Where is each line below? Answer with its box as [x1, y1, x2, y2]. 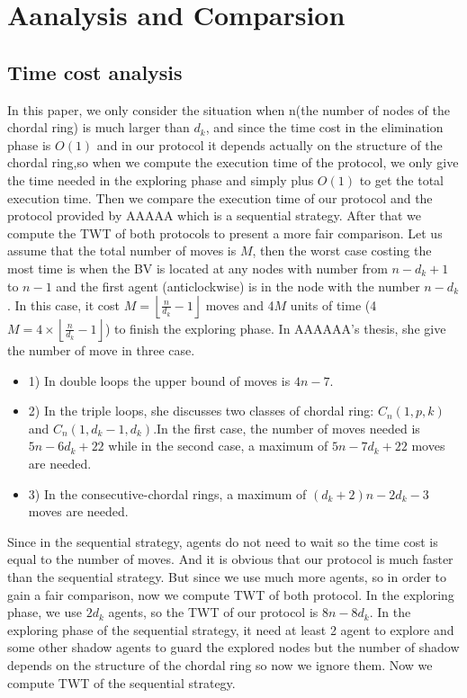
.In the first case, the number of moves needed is [153, 418, 420, 437]
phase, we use [7, 603, 82, 622]
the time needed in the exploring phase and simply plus [7, 170, 314, 189]
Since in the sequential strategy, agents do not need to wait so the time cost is [7, 532, 438, 550]
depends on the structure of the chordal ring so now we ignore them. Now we [7, 656, 433, 675]
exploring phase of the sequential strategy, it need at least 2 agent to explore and [7, 620, 454, 639]
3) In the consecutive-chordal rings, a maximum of [28, 484, 307, 503]
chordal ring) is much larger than [7, 118, 190, 137]
